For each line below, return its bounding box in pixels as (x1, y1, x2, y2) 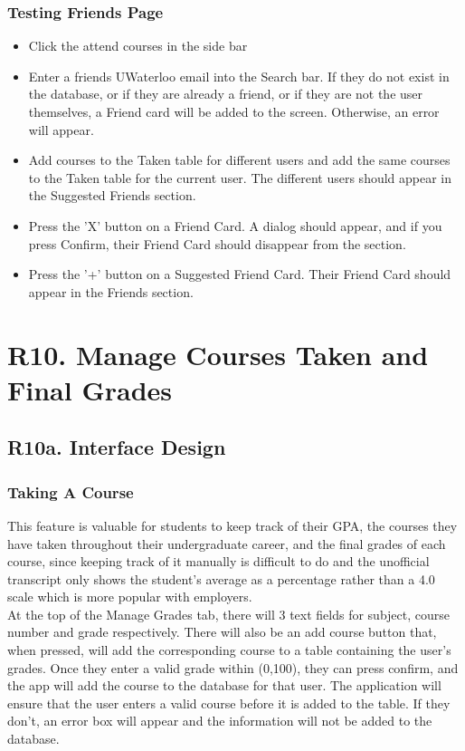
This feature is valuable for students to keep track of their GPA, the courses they (7, 515, 458, 534)
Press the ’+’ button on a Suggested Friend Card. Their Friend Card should (28, 265, 451, 284)
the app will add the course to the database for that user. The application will (7, 676, 441, 695)
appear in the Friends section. (28, 282, 194, 301)
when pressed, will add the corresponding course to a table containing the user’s (7, 640, 451, 660)
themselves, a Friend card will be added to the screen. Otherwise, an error (28, 102, 440, 120)
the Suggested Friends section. (28, 186, 196, 205)
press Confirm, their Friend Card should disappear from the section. (28, 234, 406, 253)
